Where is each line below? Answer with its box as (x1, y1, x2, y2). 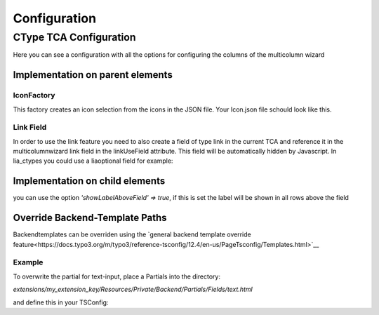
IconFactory (13, 91, 55, 100)
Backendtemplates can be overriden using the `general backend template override (13, 230, 252, 239)
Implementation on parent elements (13, 69, 173, 81)
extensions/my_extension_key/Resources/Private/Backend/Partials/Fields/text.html (13, 285, 253, 294)
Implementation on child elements (13, 175, 166, 187)
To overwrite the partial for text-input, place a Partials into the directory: (13, 272, 221, 281)
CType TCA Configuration (13, 31, 136, 43)
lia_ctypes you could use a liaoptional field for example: (13, 156, 173, 165)
